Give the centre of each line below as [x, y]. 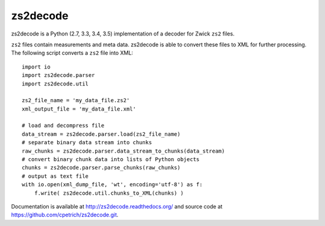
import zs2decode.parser [58, 75]
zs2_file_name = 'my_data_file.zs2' [76, 100]
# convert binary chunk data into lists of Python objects [111, 160]
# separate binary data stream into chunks [87, 142]
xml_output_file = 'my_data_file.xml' [79, 109]
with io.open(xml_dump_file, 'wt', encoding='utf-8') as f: [112, 185]
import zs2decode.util [55, 84]
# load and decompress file [63, 126]
